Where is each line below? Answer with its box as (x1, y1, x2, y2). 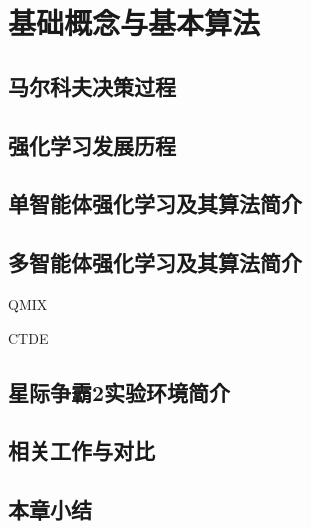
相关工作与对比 (8, 435, 155, 466)
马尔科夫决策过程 (8, 70, 176, 101)
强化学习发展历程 (8, 129, 176, 160)
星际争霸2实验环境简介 (8, 376, 231, 407)
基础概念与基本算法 (8, 2, 261, 43)
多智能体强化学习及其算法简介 (8, 247, 302, 278)
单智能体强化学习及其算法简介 (8, 188, 302, 219)
